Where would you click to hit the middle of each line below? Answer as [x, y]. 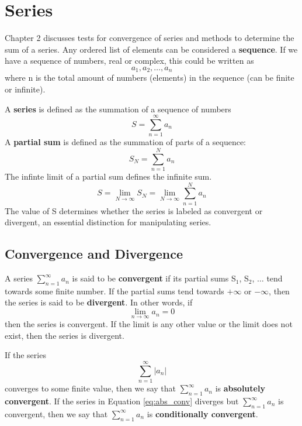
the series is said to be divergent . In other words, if [99, 302]
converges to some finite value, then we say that [91, 388]
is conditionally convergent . [202, 413]
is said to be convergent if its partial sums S [154, 278]
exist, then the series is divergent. [65, 335]
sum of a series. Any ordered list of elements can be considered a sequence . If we [151, 49]
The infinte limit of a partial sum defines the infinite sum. [108, 176]
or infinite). [25, 89]
